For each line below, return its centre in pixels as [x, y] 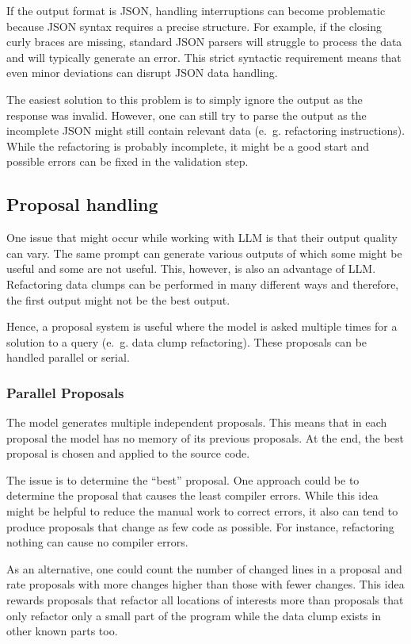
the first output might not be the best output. [118, 299]
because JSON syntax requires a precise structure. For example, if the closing [194, 26]
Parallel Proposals [65, 392]
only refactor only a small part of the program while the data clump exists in [194, 615]
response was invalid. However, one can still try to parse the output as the [186, 115]
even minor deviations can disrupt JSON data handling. [142, 73]
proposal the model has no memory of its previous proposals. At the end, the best [205, 437]
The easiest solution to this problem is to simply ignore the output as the [185, 99]
